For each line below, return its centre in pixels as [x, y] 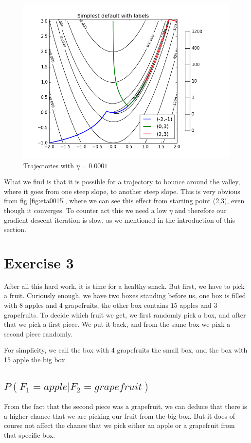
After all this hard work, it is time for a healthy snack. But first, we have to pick [124, 286]
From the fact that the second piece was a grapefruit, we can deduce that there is [125, 406]
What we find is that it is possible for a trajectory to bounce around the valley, [122, 182]
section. [15, 229]
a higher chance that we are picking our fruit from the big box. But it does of [119, 416]
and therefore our [201, 210]
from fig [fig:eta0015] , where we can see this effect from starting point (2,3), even [124, 201]
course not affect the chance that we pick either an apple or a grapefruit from [119, 425]
